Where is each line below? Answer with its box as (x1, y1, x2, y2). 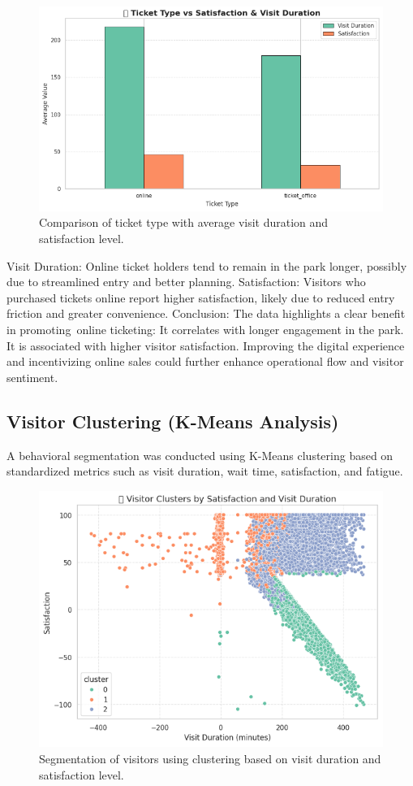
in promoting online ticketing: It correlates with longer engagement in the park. (6, 321, 404, 338)
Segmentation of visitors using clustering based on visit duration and (39, 749, 381, 766)
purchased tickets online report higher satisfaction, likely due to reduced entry (6, 289, 395, 306)
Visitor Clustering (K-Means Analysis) (6, 408, 339, 433)
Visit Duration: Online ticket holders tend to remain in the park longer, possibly (6, 257, 407, 274)
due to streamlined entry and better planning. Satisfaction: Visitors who (6, 273, 366, 290)
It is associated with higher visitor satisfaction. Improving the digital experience (6, 337, 405, 354)
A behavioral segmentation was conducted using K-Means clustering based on (6, 446, 394, 463)
